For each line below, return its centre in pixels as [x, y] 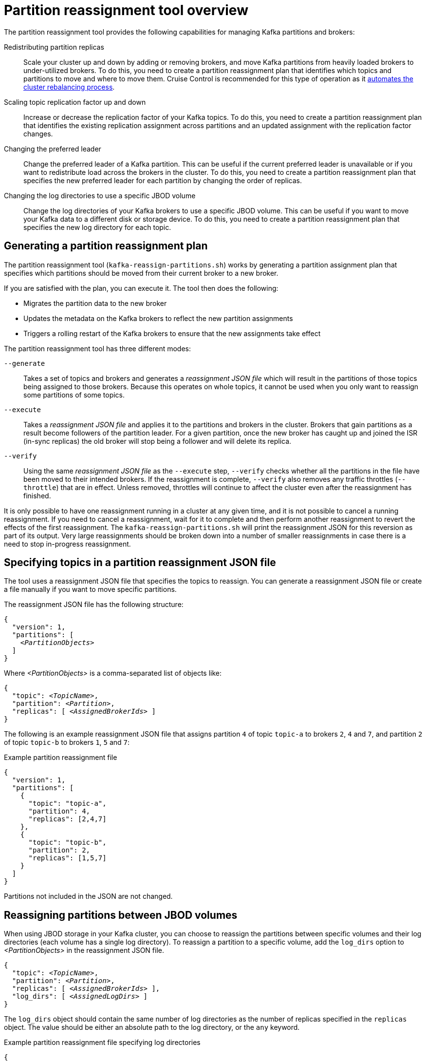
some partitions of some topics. [74, 395]
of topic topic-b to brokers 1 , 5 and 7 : [67, 742]
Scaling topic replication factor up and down [75, 102]
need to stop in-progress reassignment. [67, 544]
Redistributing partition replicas [54, 47]
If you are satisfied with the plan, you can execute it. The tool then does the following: [141, 288]
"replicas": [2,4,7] [67, 819]
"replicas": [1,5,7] [67, 858]
